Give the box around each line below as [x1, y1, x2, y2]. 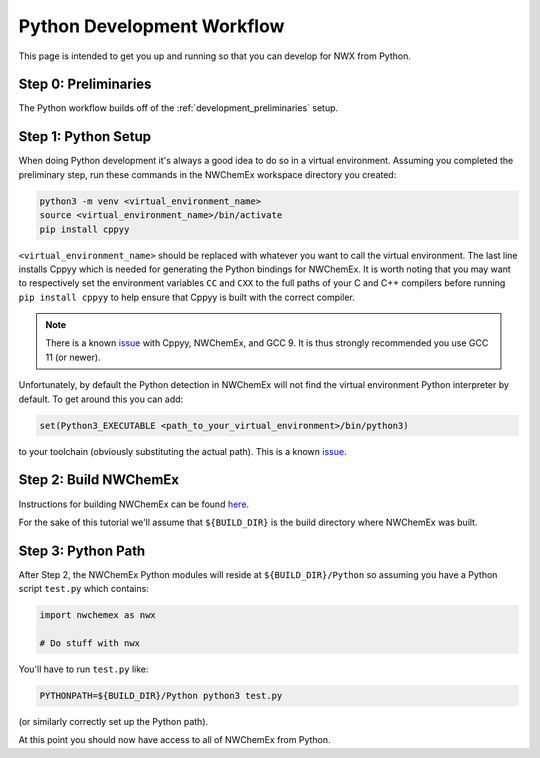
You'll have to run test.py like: [18, 663, 149, 675]
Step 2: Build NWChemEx [18, 471, 180, 489]
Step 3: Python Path [18, 542, 146, 559]
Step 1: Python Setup [18, 128, 152, 145]
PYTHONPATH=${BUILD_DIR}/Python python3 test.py [39, 690, 283, 701]
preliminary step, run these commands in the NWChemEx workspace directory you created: [18, 168, 397, 180]
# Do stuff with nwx [39, 637, 140, 649]
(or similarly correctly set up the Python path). [18, 715, 209, 727]
